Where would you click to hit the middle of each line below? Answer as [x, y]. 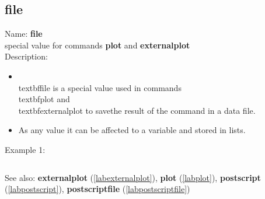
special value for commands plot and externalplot [97, 45]
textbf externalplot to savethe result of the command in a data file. [137, 110]
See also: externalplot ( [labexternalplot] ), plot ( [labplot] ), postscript [133, 177]
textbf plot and [44, 99]
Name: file [24, 34]
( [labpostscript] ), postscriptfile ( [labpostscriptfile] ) [97, 189]
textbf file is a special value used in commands [100, 87]
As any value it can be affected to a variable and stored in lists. [132, 130]
